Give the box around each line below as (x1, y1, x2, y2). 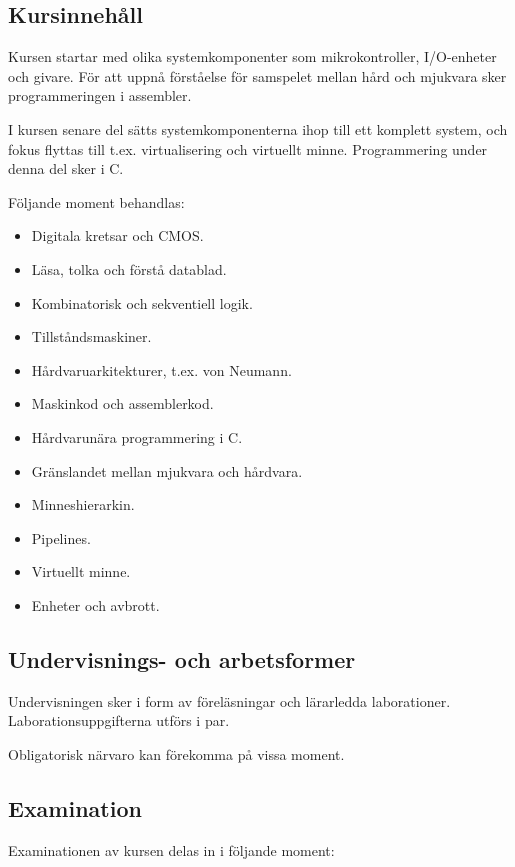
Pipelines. (31, 527, 91, 548)
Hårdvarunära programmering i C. (31, 426, 243, 447)
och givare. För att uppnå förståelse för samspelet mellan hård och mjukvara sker (8, 65, 507, 86)
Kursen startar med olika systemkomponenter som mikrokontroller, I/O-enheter (8, 46, 497, 67)
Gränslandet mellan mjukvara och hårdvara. (31, 460, 303, 481)
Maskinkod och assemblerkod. (31, 393, 214, 414)
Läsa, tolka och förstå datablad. (31, 258, 227, 279)
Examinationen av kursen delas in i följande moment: (8, 839, 335, 860)
